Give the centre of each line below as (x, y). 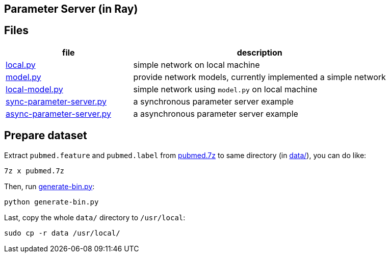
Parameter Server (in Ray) (71, 9)
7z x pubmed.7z (34, 171)
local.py (21, 65)
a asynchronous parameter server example (216, 113)
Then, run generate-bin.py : (49, 186)
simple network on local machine (197, 65)
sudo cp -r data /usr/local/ (62, 233)
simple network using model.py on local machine (225, 89)
